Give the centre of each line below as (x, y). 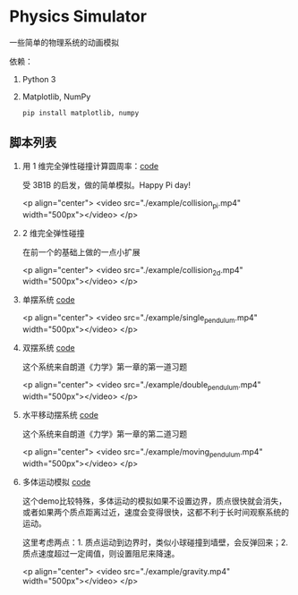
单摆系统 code (48, 300)
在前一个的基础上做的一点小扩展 (81, 251)
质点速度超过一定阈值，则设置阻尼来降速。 (101, 553)
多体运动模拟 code (56, 481)
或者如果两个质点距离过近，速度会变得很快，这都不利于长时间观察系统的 (155, 512)
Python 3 (39, 79)
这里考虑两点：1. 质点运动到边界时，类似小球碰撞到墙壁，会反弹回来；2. (155, 542)
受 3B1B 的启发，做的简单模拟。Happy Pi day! (106, 184)
